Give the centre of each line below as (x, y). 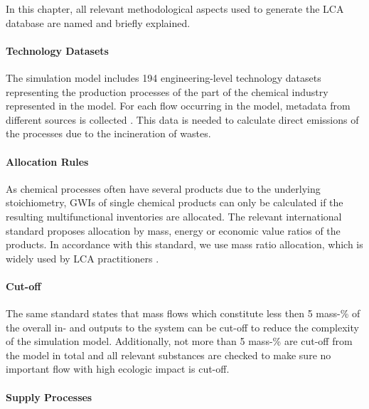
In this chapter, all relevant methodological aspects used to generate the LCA (175, 9)
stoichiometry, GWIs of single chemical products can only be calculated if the (175, 202)
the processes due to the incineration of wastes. (108, 133)
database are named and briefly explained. (98, 22)
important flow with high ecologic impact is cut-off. (118, 369)
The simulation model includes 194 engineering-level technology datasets (164, 77)
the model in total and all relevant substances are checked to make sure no (169, 355)
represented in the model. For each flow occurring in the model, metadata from (178, 106)
